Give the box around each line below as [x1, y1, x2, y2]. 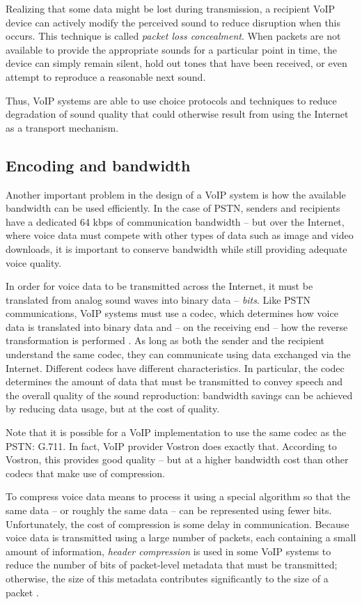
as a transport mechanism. [6, 120, 119, 134]
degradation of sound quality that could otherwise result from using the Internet [6, 107, 349, 121]
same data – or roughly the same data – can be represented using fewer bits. [6, 503, 332, 518]
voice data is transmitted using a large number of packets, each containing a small [6, 530, 356, 545]
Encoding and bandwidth [6, 154, 191, 176]
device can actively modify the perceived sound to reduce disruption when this [6, 15, 341, 29]
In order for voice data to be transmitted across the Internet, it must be [6, 279, 313, 293]
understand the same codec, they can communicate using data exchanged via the [6, 347, 351, 362]
